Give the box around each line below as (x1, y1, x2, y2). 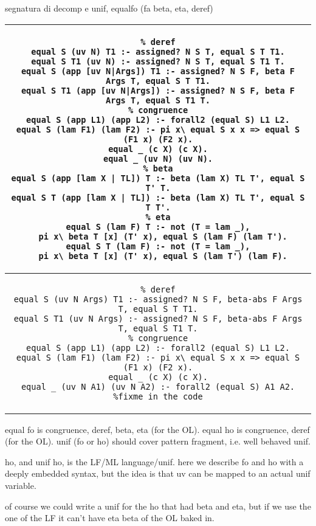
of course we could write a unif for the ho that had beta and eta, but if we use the (5, 499, 311, 512)
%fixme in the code (113, 391, 203, 401)
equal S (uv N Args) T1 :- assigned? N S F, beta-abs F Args (13, 294, 303, 304)
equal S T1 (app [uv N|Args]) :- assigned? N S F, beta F (21, 85, 295, 95)
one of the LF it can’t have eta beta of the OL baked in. (5, 511, 215, 524)
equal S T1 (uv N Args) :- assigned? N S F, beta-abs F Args (13, 313, 303, 324)
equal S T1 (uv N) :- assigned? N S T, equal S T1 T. (31, 56, 285, 66)
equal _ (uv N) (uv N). (103, 153, 213, 164)
